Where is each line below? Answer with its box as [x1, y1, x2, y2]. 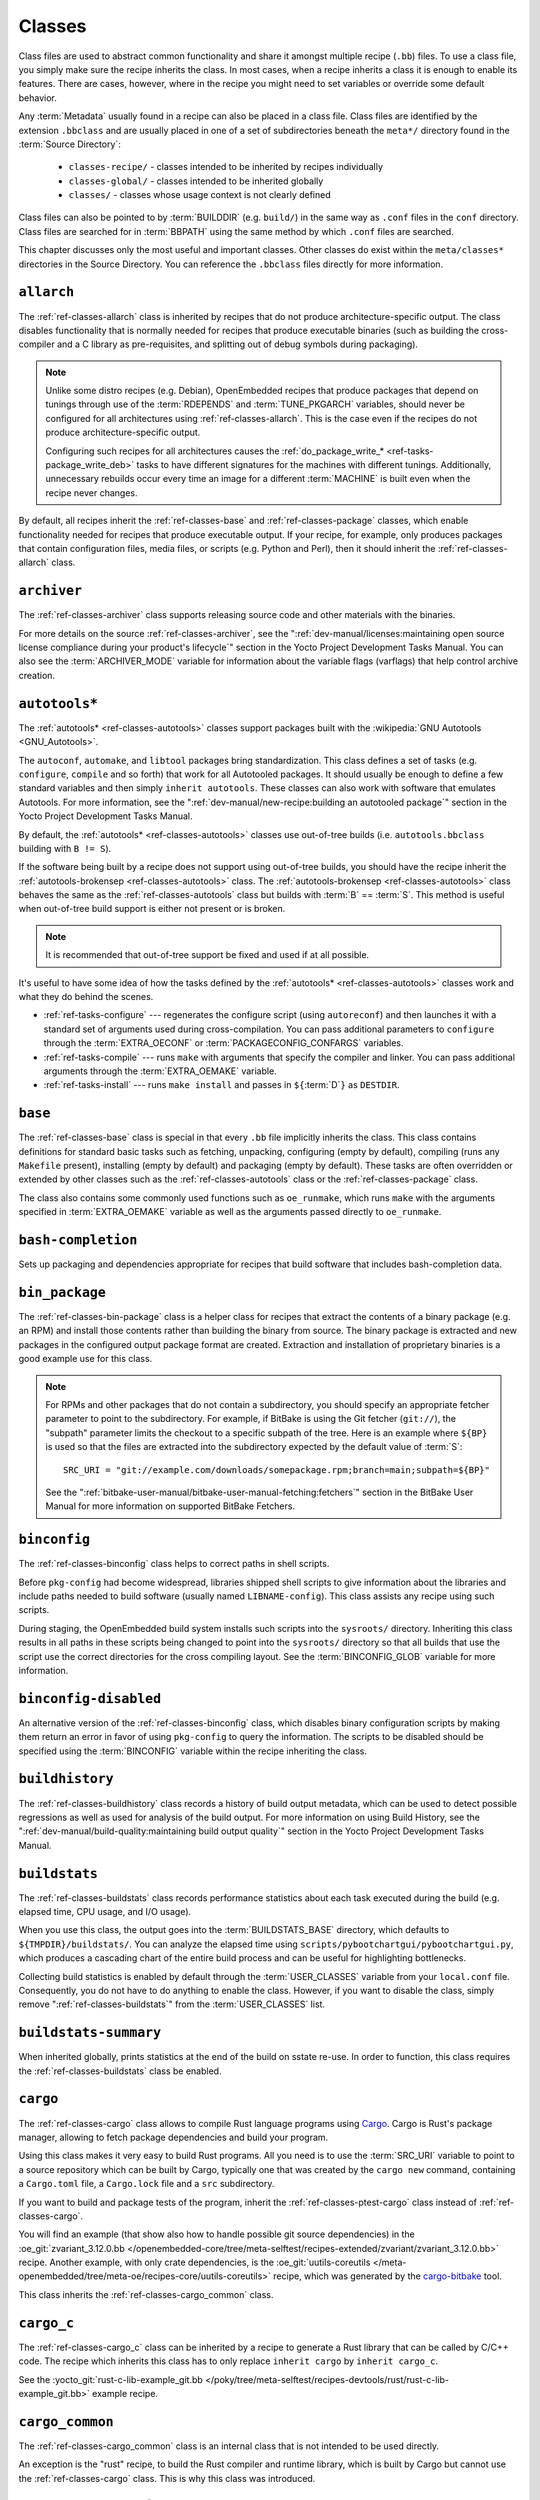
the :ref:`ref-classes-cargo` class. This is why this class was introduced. [18, 2472, 316, 2484]
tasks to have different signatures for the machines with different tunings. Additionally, [136, 459, 492, 471]
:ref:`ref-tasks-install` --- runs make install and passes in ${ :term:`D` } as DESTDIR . [43, 1079, 400, 1091]
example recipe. [91, 2387, 159, 2399]
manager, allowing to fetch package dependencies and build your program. [18, 2131, 329, 2143]
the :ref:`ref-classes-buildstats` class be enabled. [18, 2065, 222, 2077]
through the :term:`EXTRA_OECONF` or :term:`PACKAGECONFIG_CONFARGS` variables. [43, 1037, 404, 1049]
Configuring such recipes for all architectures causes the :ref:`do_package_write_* [45, 445, 385, 457]
